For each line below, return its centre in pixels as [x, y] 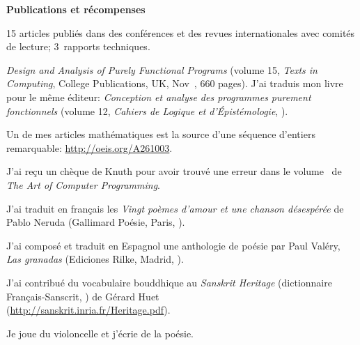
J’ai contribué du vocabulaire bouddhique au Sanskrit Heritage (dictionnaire [169, 282]
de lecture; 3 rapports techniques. [78, 46]
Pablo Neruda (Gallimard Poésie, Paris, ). [96, 222]
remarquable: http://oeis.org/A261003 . [89, 147]
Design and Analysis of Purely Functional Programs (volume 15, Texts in [162, 69]
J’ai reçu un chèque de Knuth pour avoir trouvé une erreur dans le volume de [174, 171]
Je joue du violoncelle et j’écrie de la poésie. [100, 333]
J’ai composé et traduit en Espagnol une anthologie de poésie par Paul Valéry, [173, 245]
